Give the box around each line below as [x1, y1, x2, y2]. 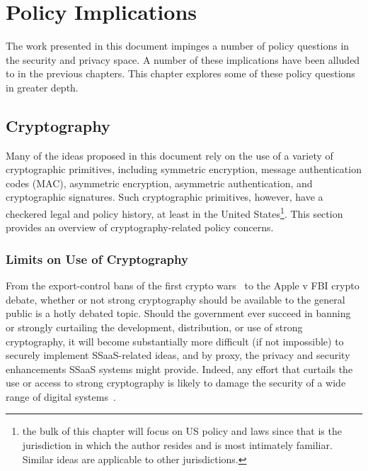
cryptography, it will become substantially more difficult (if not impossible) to [6, 333, 344, 348]
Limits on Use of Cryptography [6, 250, 188, 267]
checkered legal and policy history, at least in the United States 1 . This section [6, 204, 343, 221]
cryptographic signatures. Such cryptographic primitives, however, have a [6, 189, 323, 204]
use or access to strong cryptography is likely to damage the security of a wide [6, 375, 346, 390]
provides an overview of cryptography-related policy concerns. [6, 220, 274, 235]
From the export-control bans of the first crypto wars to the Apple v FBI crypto [6, 278, 360, 293]
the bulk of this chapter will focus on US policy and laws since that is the [22, 423, 342, 438]
